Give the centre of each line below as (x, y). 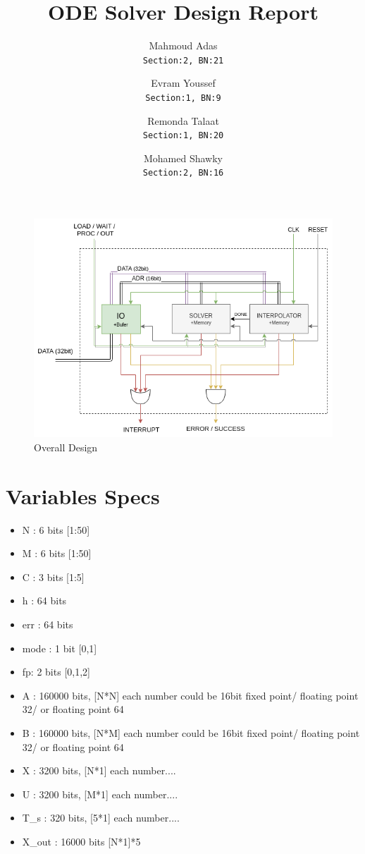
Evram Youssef (183, 83)
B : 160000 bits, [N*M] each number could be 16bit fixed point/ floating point (191, 733)
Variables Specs (83, 495)
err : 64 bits (48, 624)
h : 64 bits (44, 600)
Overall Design (66, 447)
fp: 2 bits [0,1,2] (56, 672)
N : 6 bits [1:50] (56, 529)
